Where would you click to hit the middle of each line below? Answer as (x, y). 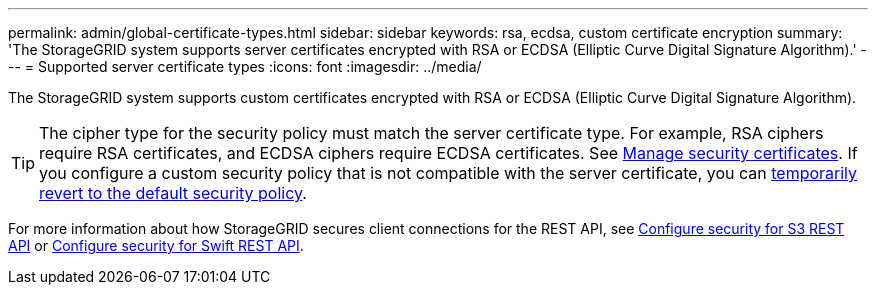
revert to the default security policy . (173, 193)
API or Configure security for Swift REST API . (156, 245)
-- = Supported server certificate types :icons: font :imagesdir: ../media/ (245, 66)
